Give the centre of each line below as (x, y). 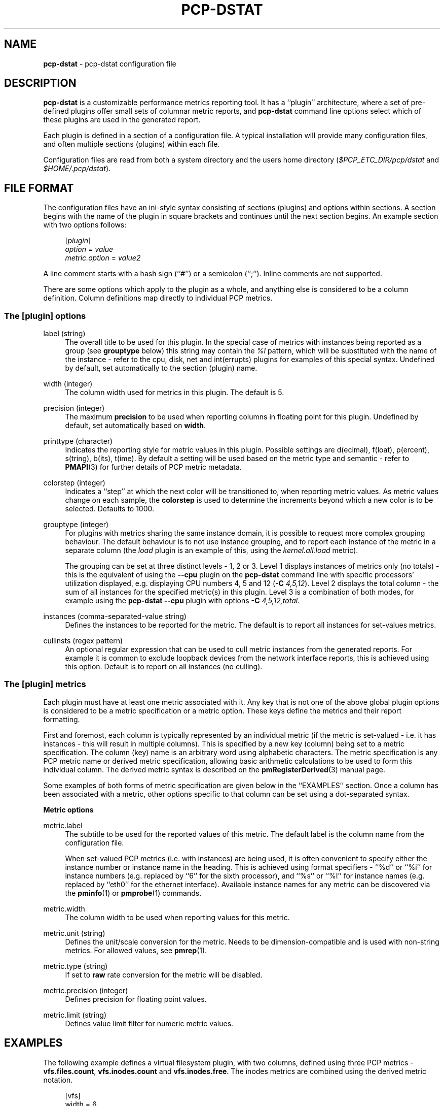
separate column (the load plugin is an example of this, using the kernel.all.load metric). (212, 550)
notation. (58, 1080)
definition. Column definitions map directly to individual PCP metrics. (158, 298)
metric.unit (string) (74, 933)
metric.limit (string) (75, 1015)
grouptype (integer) (76, 525)
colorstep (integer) (74, 483)
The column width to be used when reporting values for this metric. (177, 917)
